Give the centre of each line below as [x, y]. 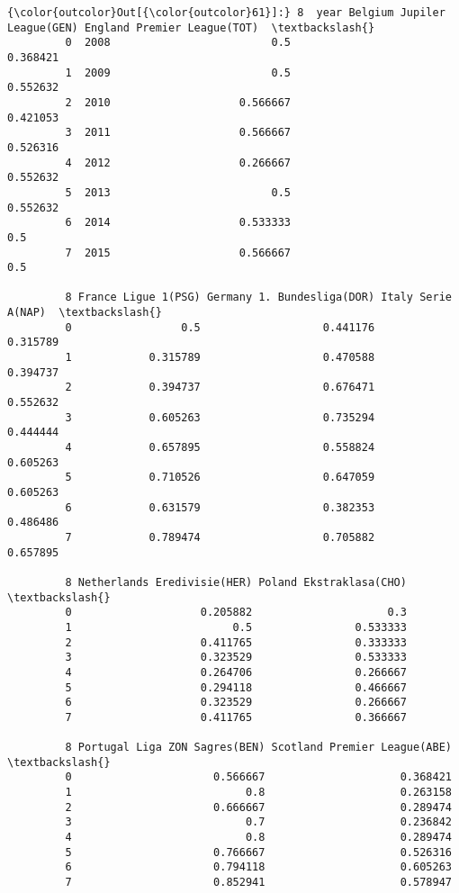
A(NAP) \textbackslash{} [85, 313]
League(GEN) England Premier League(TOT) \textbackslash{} [191, 27]
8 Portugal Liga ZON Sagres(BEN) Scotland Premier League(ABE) [258, 748]
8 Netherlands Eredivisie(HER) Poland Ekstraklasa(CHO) [236, 582]
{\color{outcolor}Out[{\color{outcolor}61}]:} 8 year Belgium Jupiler [226, 13]
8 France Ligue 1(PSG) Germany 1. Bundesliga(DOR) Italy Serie [258, 298]
